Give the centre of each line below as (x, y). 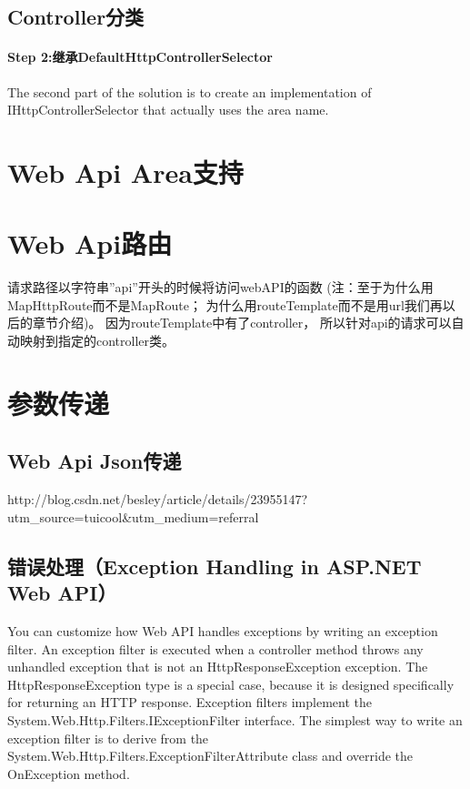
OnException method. (69, 773)
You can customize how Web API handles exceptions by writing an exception (223, 631)
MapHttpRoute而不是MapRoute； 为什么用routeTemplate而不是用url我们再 (225, 304)
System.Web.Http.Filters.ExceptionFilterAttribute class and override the (210, 756)
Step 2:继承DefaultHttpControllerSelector (140, 57)
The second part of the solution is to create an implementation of (190, 91)
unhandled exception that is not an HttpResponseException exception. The (218, 667)
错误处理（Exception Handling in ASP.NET (215, 566)
